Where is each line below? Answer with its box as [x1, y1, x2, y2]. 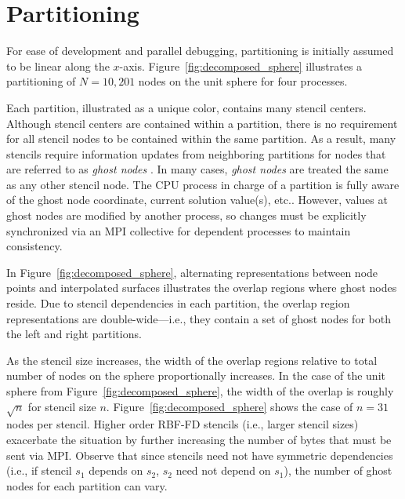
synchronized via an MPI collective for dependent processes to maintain [6, 222, 351, 239]
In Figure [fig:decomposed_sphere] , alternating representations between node [6, 264, 378, 280]
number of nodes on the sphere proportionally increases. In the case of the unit [6, 367, 385, 384]
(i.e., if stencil [6, 462, 72, 479]
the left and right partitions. [6, 326, 142, 342]
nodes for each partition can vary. [6, 477, 168, 494]
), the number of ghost [284, 462, 392, 479]
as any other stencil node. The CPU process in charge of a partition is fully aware [6, 176, 400, 192]
